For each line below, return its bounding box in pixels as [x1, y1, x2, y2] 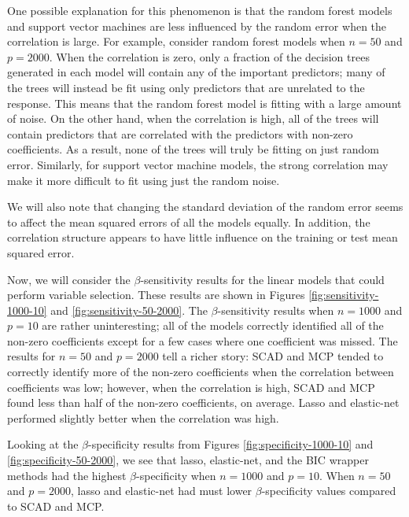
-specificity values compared [261, 482, 396, 499]
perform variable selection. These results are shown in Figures [7, 286, 305, 303]
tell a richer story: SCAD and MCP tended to [162, 348, 384, 364]
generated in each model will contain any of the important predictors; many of [7, 64, 385, 80]
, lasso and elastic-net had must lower [70, 482, 252, 499]
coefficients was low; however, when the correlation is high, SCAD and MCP [7, 379, 375, 395]
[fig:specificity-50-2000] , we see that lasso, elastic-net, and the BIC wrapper [7, 452, 369, 468]
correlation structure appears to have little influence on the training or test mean [7, 229, 398, 246]
